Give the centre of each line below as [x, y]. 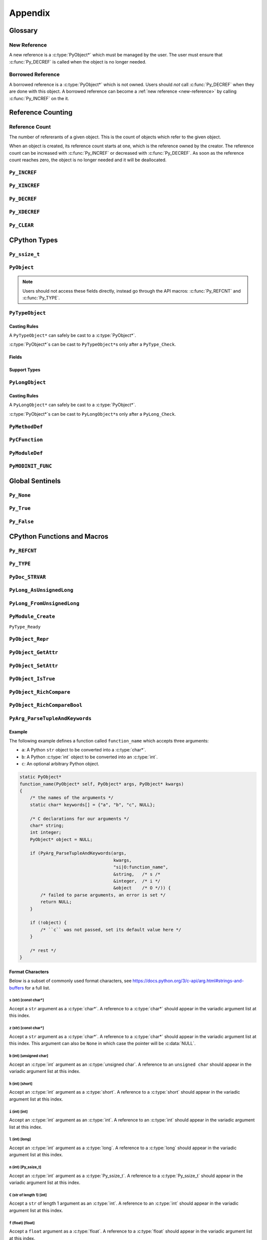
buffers [17, 988]
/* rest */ [43, 950]
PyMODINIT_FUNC [30, 466]
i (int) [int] [19, 1112]
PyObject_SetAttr [34, 666]
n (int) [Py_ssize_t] [25, 1167]
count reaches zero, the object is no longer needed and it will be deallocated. [88, 160]
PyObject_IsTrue [32, 679]
